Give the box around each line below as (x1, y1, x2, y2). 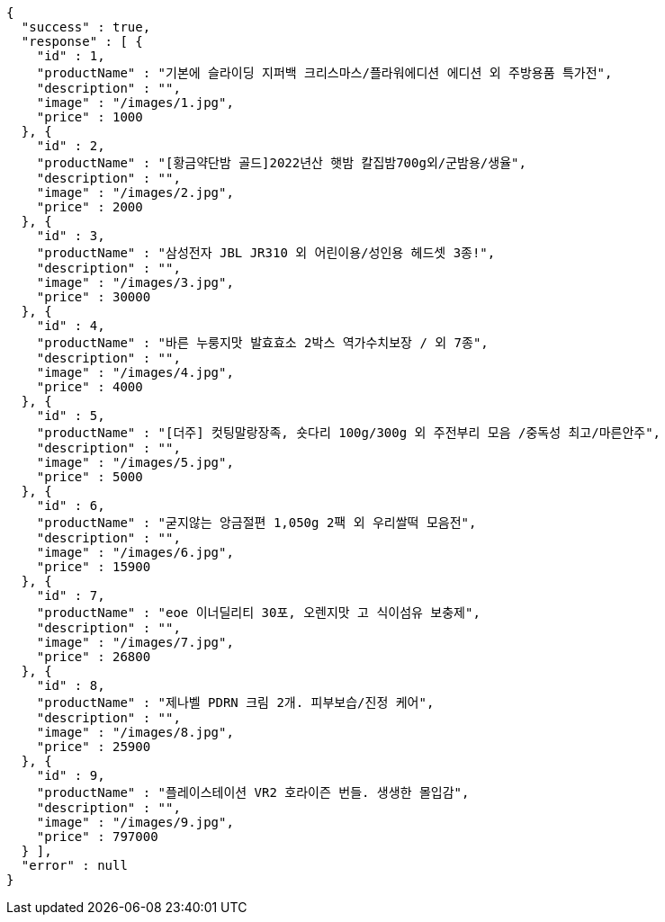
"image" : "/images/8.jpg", (36, 725, 234, 739)
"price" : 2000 (36, 200, 143, 214)
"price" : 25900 (36, 739, 151, 754)
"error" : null (21, 858, 128, 873)
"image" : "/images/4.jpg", (36, 365, 234, 380)
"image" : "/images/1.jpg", (36, 95, 234, 110)
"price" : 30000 (36, 290, 151, 304)
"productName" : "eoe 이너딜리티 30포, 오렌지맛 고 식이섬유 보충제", (36, 605, 481, 620)
